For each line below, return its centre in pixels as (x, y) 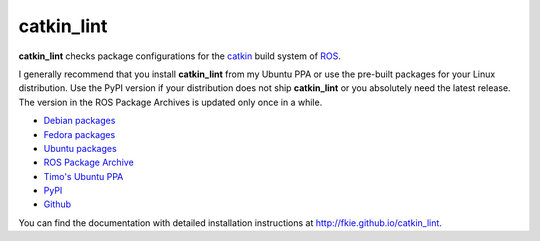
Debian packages (79, 121)
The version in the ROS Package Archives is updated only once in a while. (170, 102)
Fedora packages (79, 134)
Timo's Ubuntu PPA (83, 176)
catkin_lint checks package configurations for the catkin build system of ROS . (180, 56)
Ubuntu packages (80, 148)
